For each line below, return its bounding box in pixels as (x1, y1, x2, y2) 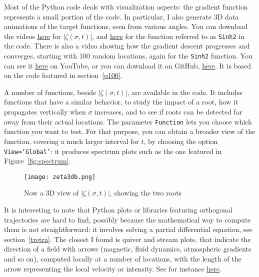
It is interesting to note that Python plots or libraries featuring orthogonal (4, 204, 232, 214)
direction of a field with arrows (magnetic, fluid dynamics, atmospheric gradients (4, 243, 251, 254)
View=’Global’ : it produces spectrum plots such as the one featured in (4, 145, 222, 156)
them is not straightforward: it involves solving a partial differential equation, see (4, 224, 252, 234)
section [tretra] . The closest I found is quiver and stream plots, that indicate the (4, 233, 251, 244)
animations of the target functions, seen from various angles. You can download (4, 21, 248, 31)
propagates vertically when (4, 106, 86, 117)
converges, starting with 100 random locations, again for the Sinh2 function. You (4, 50, 252, 61)
